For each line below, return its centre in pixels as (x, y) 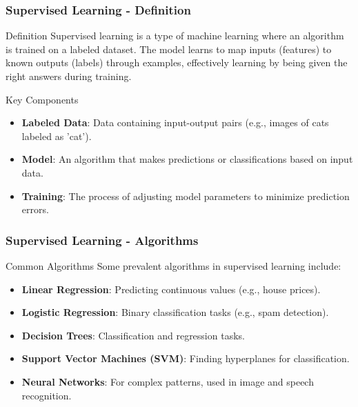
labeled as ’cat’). (57, 136)
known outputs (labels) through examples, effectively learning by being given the (177, 62)
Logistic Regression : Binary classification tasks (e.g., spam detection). (175, 312)
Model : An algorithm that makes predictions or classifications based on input (187, 159)
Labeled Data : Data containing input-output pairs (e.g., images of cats (175, 122)
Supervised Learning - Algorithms (102, 240)
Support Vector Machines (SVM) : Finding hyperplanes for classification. (186, 358)
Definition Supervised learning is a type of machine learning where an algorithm (175, 36)
